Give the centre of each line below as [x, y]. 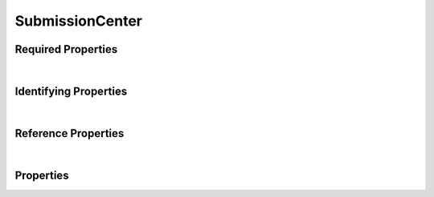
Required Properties [66, 49]
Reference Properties [70, 133]
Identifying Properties [71, 91]
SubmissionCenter [78, 21]
